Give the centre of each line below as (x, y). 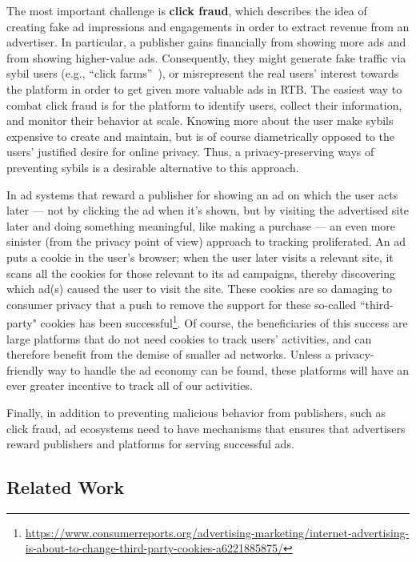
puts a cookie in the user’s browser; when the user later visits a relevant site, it (200, 257)
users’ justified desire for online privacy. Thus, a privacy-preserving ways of (190, 152)
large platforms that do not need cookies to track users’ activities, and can (189, 338)
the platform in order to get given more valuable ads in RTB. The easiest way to (204, 88)
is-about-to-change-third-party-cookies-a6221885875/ (154, 548)
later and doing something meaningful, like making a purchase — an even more (201, 225)
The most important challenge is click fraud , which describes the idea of (187, 10)
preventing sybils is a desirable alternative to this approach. (153, 167)
